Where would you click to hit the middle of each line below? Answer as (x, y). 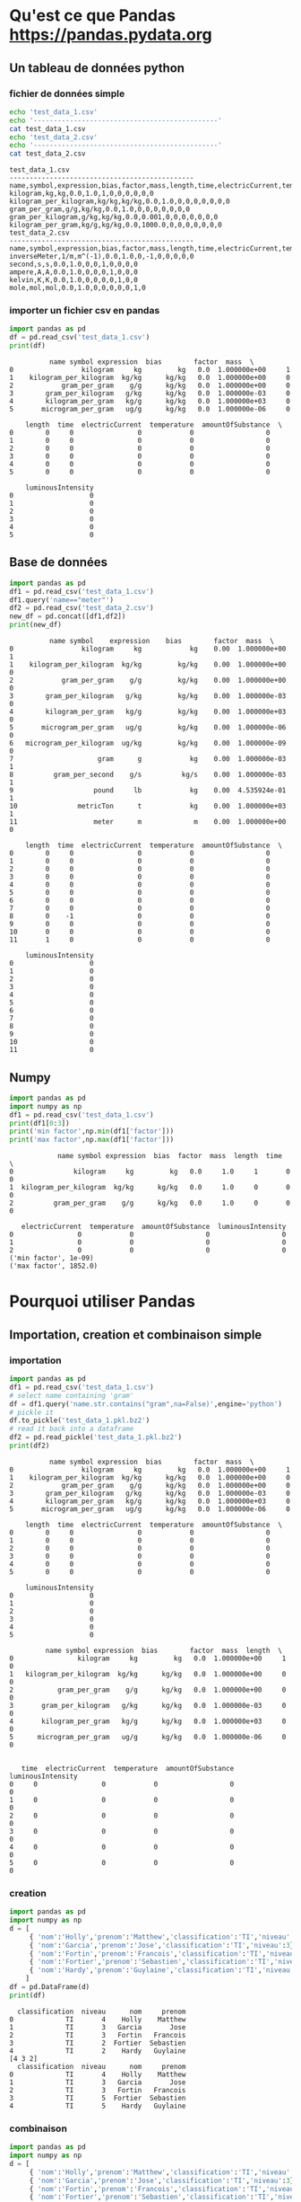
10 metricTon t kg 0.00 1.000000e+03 (148, 806)
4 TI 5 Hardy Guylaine (98, 2106)
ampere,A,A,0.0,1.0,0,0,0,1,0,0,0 (74, 272)
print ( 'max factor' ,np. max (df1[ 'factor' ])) (92, 1140)
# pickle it (31, 1412)
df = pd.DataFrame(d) (50, 1987)
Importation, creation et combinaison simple (136, 1335)
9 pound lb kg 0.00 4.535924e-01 (148, 791)
